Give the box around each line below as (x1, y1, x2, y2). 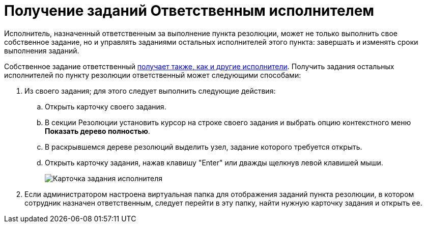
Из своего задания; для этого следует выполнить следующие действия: (24, 86, 276, 95)
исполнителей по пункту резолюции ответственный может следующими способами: (4, 70, 301, 79)
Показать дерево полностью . (45, 126, 150, 135)
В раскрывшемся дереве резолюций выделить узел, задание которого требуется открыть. (45, 142, 362, 151)
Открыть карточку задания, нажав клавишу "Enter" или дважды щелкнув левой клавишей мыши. (45, 158, 383, 167)
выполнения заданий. (4, 46, 79, 55)
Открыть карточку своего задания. (45, 102, 166, 111)
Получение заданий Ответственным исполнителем (4, 2, 375, 19)
